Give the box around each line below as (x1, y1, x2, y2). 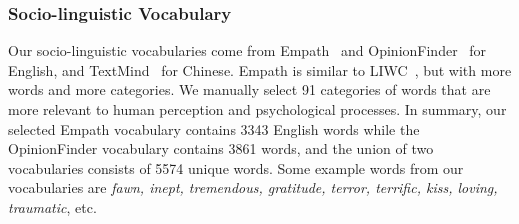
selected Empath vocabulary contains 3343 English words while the (8, 118, 420, 139)
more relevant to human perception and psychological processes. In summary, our (8, 99, 507, 119)
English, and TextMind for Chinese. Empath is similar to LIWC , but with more (8, 59, 512, 80)
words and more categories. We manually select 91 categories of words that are (8, 79, 491, 100)
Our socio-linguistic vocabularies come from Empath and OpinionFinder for (8, 40, 487, 61)
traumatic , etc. (8, 196, 97, 217)
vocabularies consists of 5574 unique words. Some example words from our (8, 157, 464, 178)
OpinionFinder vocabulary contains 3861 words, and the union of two (8, 138, 434, 159)
